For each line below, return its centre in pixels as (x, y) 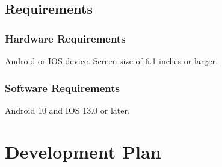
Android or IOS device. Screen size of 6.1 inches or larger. (111, 61)
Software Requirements (62, 87)
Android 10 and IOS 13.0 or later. (67, 110)
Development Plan (83, 151)
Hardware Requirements (65, 38)
